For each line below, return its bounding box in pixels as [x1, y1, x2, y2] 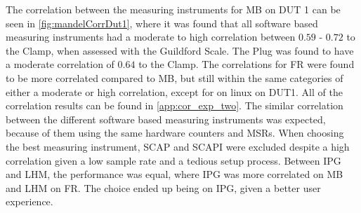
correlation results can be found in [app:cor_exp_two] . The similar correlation [6, 98, 343, 113]
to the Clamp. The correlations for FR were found [138, 57, 355, 71]
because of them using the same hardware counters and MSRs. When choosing [6, 125, 344, 140]
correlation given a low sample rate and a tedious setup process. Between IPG [6, 153, 341, 167]
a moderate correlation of [6, 57, 114, 71]
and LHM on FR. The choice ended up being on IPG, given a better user [6, 180, 321, 195]
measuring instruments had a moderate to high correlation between [6, 29, 296, 44]
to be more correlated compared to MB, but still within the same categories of [6, 70, 343, 85]
